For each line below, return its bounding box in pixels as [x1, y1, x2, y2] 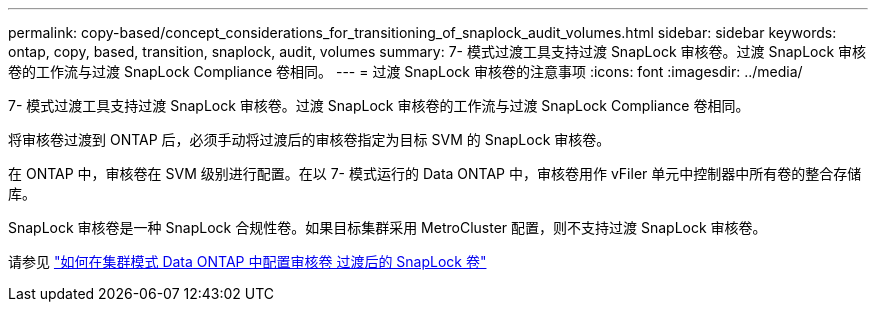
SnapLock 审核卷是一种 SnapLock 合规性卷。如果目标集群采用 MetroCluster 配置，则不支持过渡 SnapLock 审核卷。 [8, 219, 767, 236]
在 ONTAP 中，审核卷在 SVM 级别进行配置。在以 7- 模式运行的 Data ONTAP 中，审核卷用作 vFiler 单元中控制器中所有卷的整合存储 [8, 165, 862, 182]
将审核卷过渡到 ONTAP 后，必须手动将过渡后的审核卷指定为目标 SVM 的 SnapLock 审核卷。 [8, 131, 611, 148]
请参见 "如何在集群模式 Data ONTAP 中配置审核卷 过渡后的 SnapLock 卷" [8, 253, 487, 270]
